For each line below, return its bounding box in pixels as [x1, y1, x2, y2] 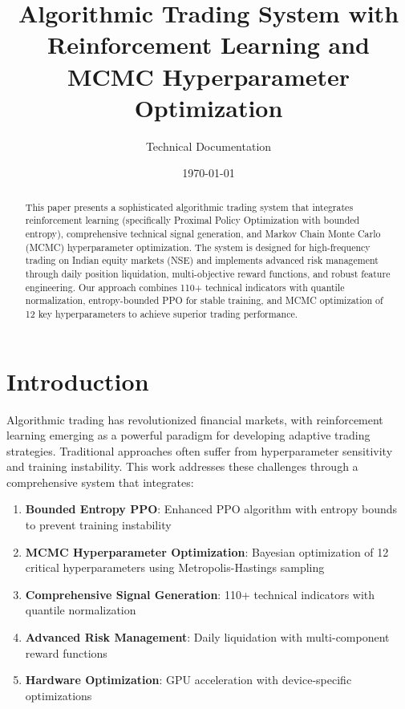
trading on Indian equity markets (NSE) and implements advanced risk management [25, 253, 379, 267]
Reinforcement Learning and [47, 28, 370, 61]
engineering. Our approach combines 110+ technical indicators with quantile [25, 280, 345, 294]
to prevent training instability [25, 517, 172, 533]
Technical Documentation [145, 137, 272, 154]
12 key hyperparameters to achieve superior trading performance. [25, 306, 298, 320]
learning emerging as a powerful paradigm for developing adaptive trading [6, 427, 371, 444]
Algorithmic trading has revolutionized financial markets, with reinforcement [6, 411, 383, 427]
